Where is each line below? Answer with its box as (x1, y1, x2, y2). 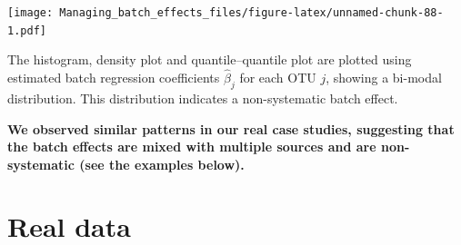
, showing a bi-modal (326, 68, 442, 87)
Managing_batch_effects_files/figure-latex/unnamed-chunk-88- (59, 6, 444, 19)
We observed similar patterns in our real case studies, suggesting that (7, 119, 455, 138)
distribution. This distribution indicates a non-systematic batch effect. (7, 88, 398, 107)
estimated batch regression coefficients (7, 68, 220, 87)
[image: (7, 6, 54, 19)
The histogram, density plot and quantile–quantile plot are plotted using (7, 50, 412, 69)
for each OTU (239, 68, 316, 87)
